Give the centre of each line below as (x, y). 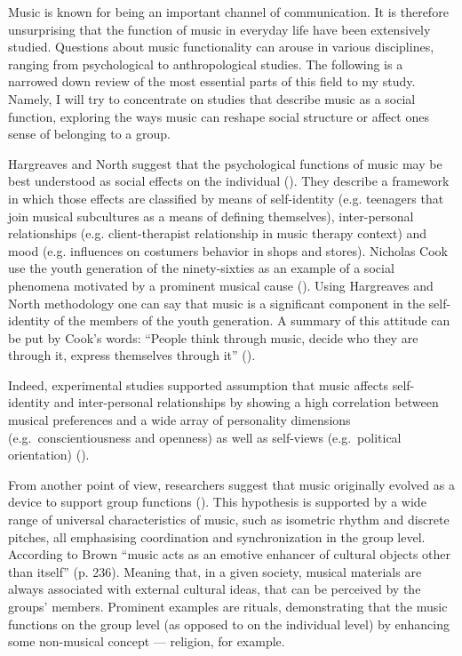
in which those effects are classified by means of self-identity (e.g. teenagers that (226, 198)
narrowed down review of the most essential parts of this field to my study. (212, 81)
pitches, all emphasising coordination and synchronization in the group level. (217, 536)
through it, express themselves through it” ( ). (132, 355)
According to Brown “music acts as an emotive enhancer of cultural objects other (230, 554)
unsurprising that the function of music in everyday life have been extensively (219, 29)
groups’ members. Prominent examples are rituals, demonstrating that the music (228, 606)
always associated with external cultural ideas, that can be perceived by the (215, 589)
